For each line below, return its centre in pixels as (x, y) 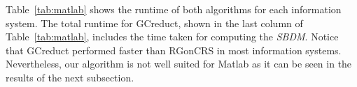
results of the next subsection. (70, 77)
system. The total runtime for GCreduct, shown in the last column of (154, 23)
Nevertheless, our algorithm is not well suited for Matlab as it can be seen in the (179, 64)
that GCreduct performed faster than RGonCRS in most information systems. (174, 50)
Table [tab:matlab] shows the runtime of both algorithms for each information (174, 9)
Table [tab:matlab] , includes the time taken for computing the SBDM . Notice (172, 37)
